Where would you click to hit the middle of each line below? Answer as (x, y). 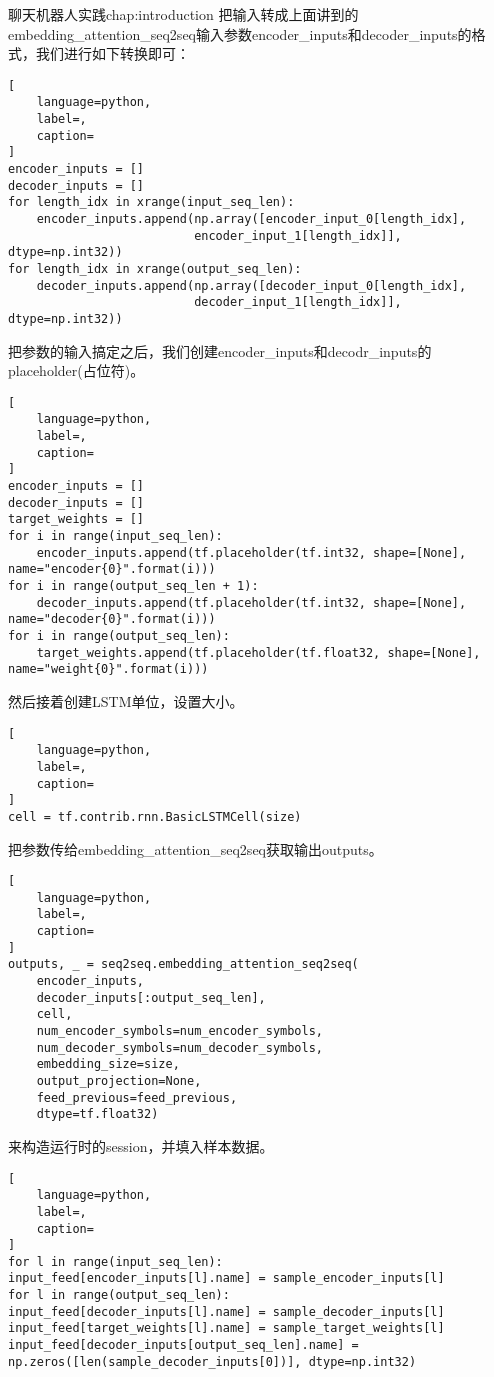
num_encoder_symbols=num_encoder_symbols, (179, 1031)
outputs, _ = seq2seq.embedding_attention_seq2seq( (183, 964)
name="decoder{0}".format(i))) (112, 619)
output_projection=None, (119, 1080)
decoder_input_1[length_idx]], (298, 302)
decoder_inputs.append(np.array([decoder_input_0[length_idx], (251, 285)
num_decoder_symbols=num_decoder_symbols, (179, 1047)
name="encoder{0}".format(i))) (112, 569)
